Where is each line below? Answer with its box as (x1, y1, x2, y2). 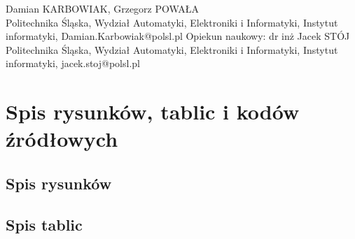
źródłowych (6, 124, 118, 153)
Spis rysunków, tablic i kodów (6, 97, 300, 126)
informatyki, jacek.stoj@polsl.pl (6, 56, 140, 71)
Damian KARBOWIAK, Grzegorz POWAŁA (6, 1, 200, 15)
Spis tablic (6, 213, 83, 235)
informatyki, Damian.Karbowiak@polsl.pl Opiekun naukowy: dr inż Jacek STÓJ (6, 29, 350, 43)
